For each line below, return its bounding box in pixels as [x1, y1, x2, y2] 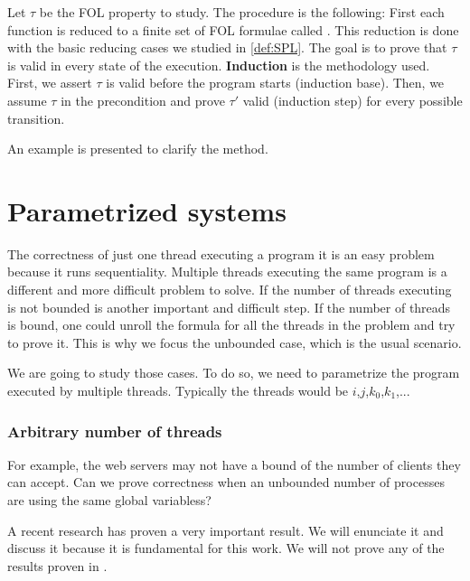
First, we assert [7, 73, 92, 92]
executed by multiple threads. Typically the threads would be [7, 381, 349, 400]
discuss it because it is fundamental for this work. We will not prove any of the [7, 539, 445, 558]
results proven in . [7, 556, 108, 575]
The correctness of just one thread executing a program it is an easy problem [7, 244, 435, 263]
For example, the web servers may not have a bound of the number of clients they [7, 454, 461, 473]
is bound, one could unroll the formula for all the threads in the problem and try [7, 315, 456, 334]
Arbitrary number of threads [7, 419, 222, 442]
